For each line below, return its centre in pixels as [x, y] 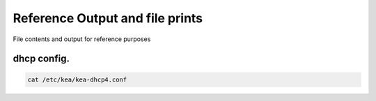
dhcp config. [41, 59]
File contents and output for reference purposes [82, 39]
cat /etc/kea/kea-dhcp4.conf [77, 79]
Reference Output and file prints [108, 18]
